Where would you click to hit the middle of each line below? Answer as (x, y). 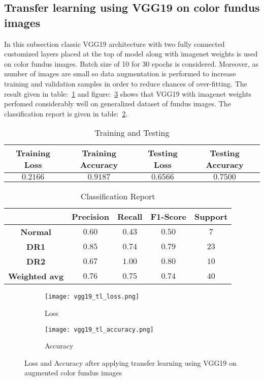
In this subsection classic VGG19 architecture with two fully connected (114, 43)
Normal (36, 232)
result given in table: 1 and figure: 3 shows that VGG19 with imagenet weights (128, 93)
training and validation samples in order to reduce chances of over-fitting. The (126, 83)
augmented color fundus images (73, 373)
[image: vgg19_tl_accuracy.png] (99, 329)
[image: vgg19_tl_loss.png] (92, 297)
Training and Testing (132, 133)
